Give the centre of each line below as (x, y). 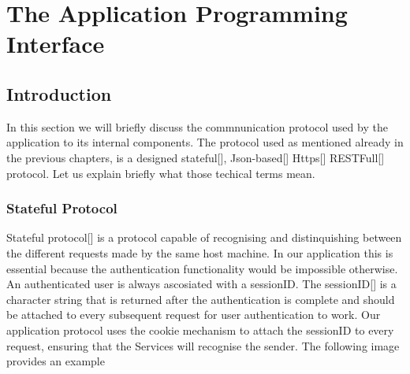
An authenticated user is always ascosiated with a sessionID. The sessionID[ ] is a (201, 284)
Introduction (59, 93)
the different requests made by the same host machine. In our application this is (200, 252)
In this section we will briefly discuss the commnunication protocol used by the (197, 126)
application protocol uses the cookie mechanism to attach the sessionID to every (200, 330)
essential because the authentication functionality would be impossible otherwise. (202, 268)
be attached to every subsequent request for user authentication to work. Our (194, 315)
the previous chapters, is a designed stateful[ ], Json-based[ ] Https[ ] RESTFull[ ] (196, 157)
